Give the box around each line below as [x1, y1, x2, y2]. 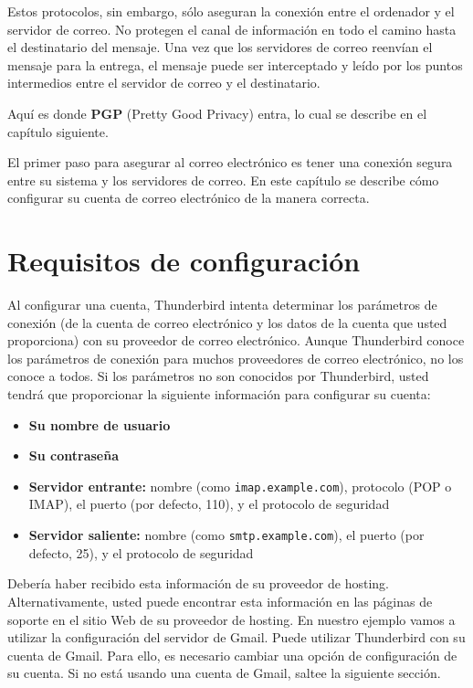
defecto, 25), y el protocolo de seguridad [28, 543, 254, 562]
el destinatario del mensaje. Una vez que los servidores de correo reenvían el [7, 37, 433, 57]
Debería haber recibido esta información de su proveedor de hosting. [7, 574, 389, 593]
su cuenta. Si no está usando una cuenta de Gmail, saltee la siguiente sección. [7, 663, 441, 683]
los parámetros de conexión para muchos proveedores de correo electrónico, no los [7, 348, 464, 367]
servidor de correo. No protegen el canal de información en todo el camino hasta [7, 19, 457, 38]
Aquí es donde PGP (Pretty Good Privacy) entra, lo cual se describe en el [7, 103, 427, 122]
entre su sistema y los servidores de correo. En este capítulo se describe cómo [7, 170, 439, 189]
